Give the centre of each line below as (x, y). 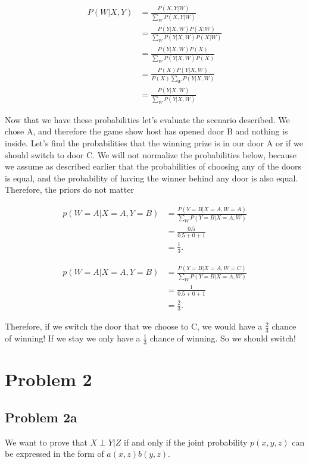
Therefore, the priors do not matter (69, 189)
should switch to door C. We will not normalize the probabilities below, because (151, 154)
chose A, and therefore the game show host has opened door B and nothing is (146, 131)
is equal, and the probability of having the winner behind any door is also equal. (152, 178)
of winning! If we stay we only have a (73, 338)
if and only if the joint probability (186, 442)
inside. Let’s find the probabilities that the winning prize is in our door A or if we (154, 142)
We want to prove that (46, 442)
